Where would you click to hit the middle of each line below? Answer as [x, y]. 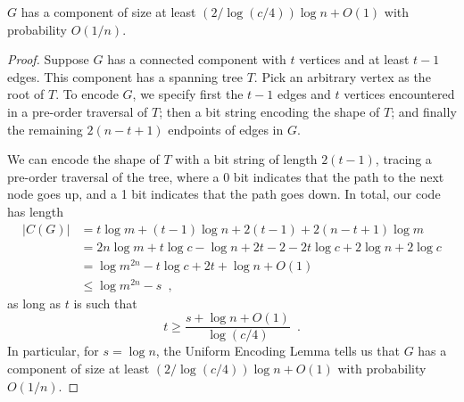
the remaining [45, 129]
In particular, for [53, 351]
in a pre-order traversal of [78, 111]
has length [36, 211]
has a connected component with [197, 59]
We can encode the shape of [83, 159]
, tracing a [403, 159]
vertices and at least [354, 59]
